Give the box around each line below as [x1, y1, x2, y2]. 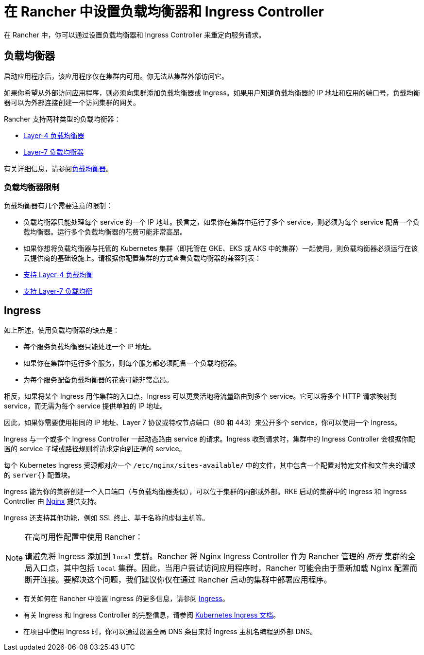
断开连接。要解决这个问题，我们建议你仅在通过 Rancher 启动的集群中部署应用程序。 [25, 575, 332, 585]
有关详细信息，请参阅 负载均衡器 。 [4, 164, 113, 173]
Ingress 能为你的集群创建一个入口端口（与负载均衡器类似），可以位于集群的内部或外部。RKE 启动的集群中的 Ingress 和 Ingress [4, 487, 407, 496]
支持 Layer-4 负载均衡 [23, 270, 93, 279]
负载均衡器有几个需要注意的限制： [4, 201, 113, 210]
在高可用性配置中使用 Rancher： [25, 532, 143, 542]
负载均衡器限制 [4, 182, 60, 192]
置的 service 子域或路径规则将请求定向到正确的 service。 [4, 444, 186, 453]
